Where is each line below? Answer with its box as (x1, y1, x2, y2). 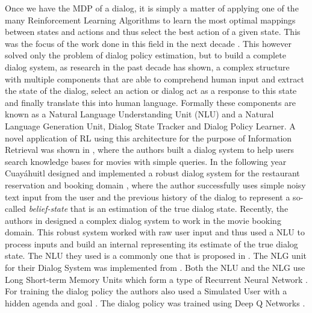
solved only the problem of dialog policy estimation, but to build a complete (5, 49, 286, 61)
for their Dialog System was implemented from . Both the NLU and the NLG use (5, 261, 305, 274)
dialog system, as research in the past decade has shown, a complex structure (5, 60, 290, 73)
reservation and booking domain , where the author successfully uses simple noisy (5, 178, 306, 191)
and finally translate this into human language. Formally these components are (5, 96, 296, 108)
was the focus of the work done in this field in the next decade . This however (5, 37, 292, 49)
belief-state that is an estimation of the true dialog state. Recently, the (28, 202, 289, 215)
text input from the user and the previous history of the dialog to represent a (5, 190, 290, 203)
